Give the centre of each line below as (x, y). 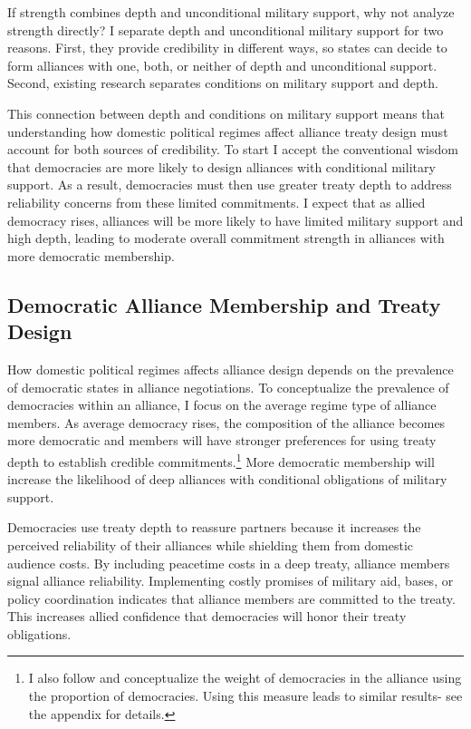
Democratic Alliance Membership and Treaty (224, 304)
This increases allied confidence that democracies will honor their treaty (207, 616)
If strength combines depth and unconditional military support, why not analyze (231, 12)
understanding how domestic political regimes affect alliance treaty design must (228, 131)
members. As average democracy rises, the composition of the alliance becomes (226, 422)
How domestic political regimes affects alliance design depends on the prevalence (231, 369)
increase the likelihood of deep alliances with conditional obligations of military (227, 479)
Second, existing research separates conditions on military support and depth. (223, 83)
